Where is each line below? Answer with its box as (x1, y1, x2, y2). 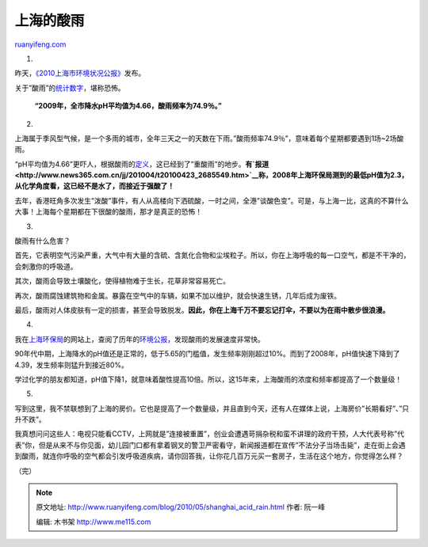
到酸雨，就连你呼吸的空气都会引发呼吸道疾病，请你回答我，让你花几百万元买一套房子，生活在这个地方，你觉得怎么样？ (14, 451, 403, 461)
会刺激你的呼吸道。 (14, 261, 78, 271)
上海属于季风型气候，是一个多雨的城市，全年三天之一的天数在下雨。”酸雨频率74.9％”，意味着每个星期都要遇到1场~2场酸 (14, 133, 404, 142)
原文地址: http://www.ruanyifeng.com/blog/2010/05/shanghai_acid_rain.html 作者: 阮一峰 (36, 503, 326, 512)
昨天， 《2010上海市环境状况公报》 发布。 (14, 68, 146, 78)
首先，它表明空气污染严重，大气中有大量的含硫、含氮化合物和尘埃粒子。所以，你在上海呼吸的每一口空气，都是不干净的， (14, 250, 411, 260)
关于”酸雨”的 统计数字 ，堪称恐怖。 (14, 83, 126, 93)
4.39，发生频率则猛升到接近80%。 (14, 360, 128, 370)
